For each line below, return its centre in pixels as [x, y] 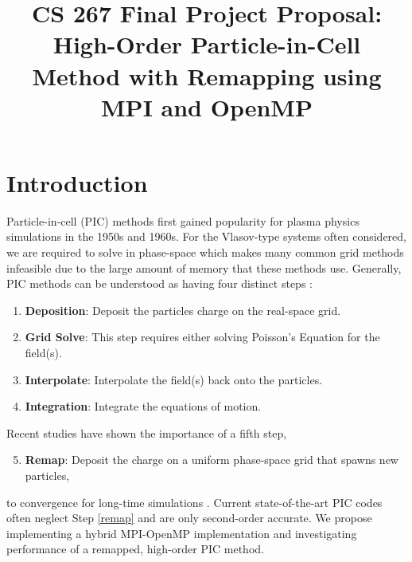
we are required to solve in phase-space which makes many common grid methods [205, 252]
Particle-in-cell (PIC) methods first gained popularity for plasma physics [183, 220]
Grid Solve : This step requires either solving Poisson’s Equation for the [202, 337]
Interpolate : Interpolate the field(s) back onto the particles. [174, 379]
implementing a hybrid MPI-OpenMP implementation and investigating [182, 533]
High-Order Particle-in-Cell [207, 44]
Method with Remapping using [207, 75]
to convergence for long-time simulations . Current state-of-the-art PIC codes [194, 502]
